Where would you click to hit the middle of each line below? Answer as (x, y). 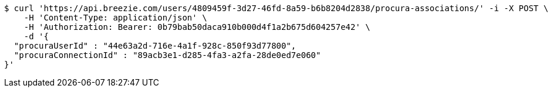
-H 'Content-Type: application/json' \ (115, 18)
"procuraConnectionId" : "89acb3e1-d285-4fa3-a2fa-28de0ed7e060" (167, 55)
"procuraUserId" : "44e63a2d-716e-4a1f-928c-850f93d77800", (155, 46)
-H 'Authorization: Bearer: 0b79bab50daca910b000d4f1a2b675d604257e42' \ (197, 27)
